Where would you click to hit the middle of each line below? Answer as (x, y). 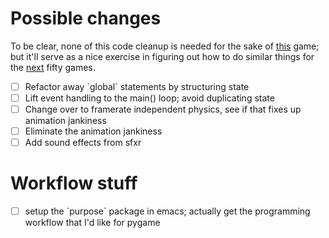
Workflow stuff (74, 183)
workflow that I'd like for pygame (92, 223)
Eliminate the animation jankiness (93, 131)
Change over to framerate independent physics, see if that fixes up (163, 109)
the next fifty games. (53, 67)
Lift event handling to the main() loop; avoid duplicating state (149, 98)
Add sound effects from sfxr (83, 143)
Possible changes (86, 18)
